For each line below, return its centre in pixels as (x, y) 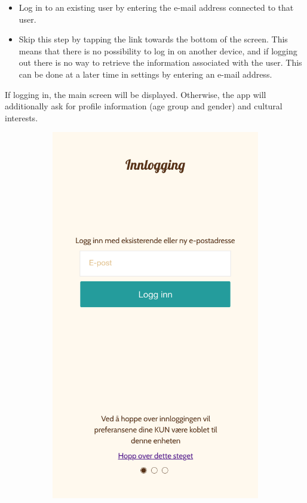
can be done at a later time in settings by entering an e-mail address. (145, 74)
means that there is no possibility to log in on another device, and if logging (158, 50)
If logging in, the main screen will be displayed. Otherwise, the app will (136, 94)
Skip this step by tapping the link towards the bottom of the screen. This (153, 39)
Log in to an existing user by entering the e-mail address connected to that (156, 7)
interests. (22, 117)
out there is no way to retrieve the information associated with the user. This (160, 62)
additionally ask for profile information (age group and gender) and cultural (144, 106)
